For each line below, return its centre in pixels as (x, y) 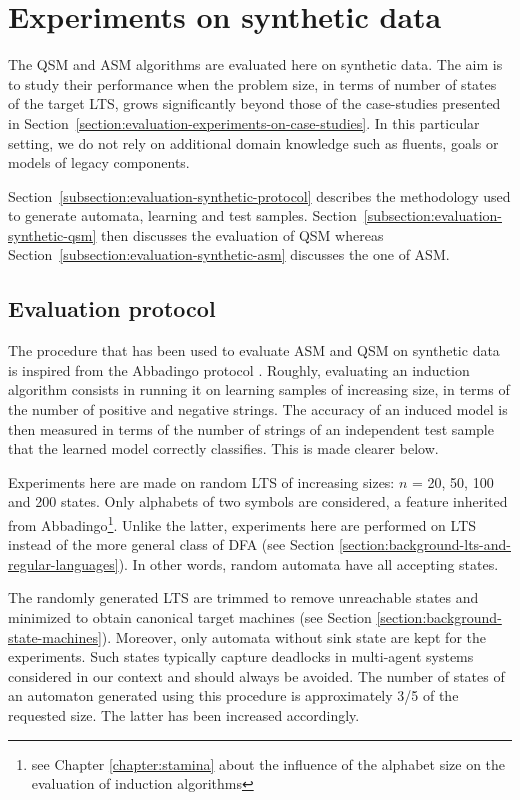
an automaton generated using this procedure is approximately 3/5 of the (233, 695)
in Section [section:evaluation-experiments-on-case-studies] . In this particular (244, 122)
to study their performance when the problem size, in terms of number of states (252, 83)
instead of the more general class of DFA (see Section (171, 544)
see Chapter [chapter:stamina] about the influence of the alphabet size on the (268, 763)
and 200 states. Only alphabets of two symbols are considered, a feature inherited (258, 501)
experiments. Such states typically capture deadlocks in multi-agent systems (241, 656)
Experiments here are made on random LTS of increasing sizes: (201, 481)
